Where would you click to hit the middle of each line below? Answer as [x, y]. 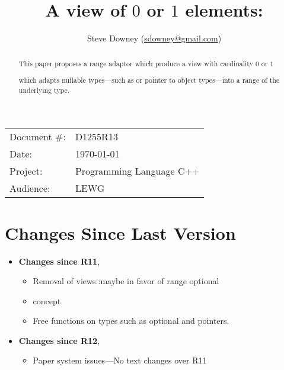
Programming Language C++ [137, 171]
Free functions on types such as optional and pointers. [131, 321]
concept [47, 300]
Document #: [38, 137]
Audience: [30, 188]
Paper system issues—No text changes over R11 [120, 360]
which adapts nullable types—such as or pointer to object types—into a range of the [149, 80]
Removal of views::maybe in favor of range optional [126, 281]
